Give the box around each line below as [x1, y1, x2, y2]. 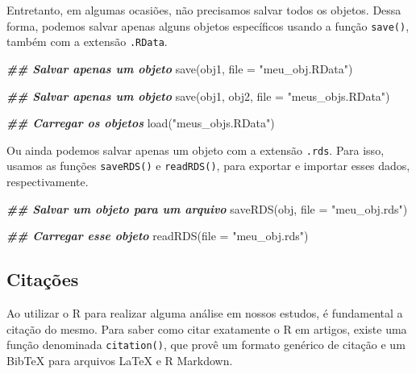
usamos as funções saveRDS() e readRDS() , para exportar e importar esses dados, [6, 157, 410, 174]
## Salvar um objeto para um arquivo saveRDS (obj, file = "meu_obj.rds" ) [6, 200, 408, 217]
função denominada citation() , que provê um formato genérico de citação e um [6, 336, 406, 353]
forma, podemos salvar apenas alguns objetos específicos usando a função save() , [6, 17, 410, 34]
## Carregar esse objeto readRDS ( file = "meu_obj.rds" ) [6, 227, 309, 244]
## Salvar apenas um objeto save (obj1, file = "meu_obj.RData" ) [6, 60, 353, 77]
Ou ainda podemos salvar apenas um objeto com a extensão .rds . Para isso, [6, 141, 385, 158]
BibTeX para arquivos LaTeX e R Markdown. [6, 351, 233, 368]
